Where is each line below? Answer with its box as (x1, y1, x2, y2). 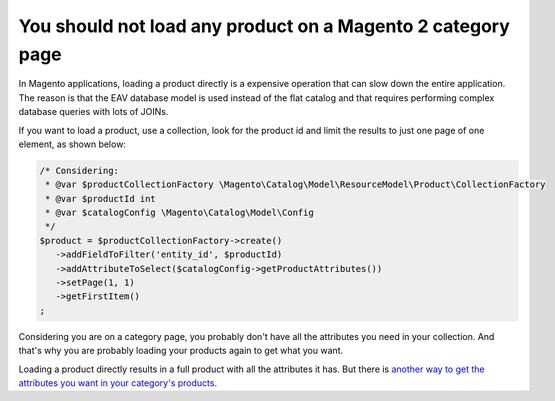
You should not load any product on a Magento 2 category (18, 15, 510, 37)
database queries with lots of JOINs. (18, 106, 169, 118)
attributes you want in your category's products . (18, 376, 218, 389)
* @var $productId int (45, 193, 157, 204)
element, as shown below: (18, 138, 127, 150)
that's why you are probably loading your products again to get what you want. (18, 345, 344, 357)
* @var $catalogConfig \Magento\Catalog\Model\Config (45, 207, 314, 219)
